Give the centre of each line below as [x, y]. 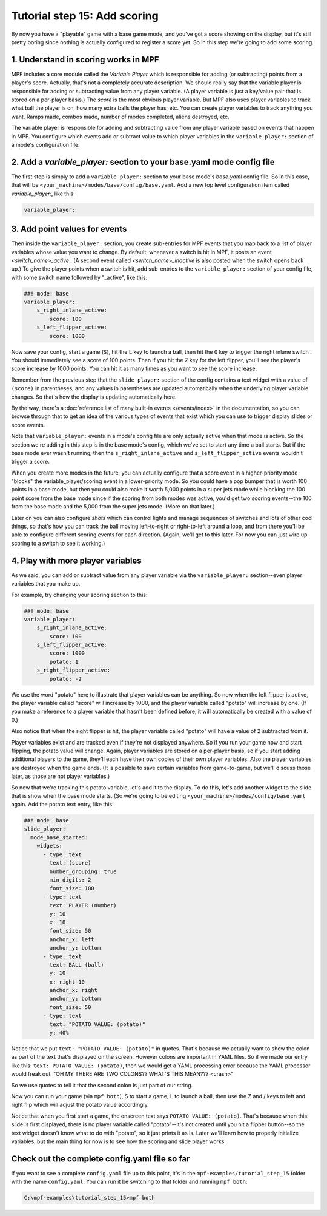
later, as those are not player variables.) [61, 776]
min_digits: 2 [70, 880]
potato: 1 [64, 662]
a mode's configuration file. [45, 144]
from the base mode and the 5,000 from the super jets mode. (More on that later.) [113, 507]
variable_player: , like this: [43, 194]
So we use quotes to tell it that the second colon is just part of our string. [102, 1085]
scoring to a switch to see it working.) [58, 543]
